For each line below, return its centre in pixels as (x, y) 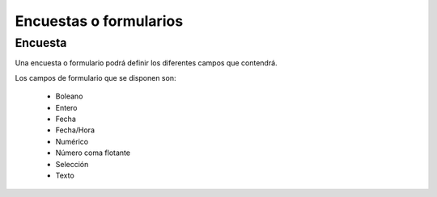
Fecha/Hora (75, 130)
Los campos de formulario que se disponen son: (95, 78)
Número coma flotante (93, 153)
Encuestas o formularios (99, 21)
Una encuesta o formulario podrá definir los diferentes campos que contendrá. (146, 63)
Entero (66, 107)
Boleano (69, 96)
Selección (72, 164)
